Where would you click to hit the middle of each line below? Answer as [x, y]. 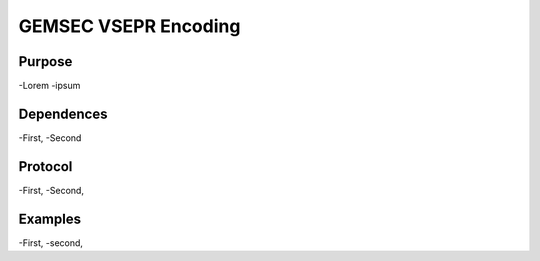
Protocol [45, 166]
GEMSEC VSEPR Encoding [129, 26]
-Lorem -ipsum [49, 86]
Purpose [45, 61]
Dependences [63, 113]
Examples [50, 218]
